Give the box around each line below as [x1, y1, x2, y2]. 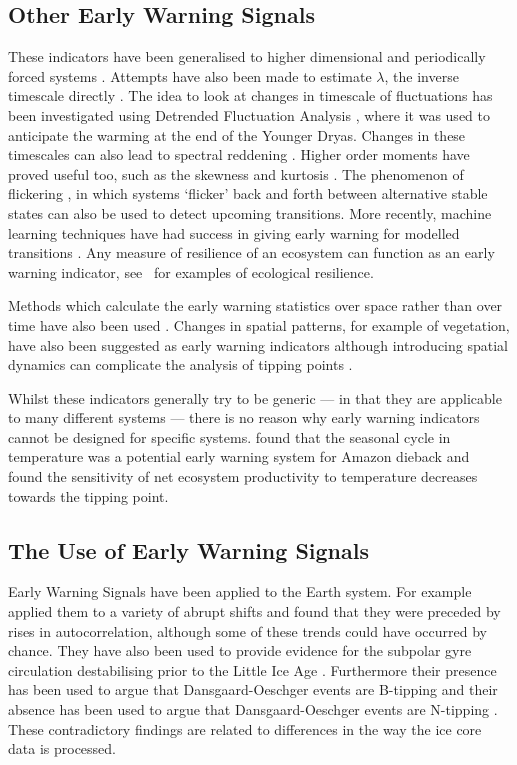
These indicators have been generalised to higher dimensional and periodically [8, 46, 486, 67]
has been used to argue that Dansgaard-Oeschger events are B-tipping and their [8, 679, 498, 700]
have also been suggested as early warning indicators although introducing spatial [8, 334, 508, 355]
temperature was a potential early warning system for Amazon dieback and [8, 446, 470, 467]
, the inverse [384, 65, 459, 86]
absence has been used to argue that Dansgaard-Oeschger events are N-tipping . [8, 699, 498, 720]
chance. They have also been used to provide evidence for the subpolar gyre [8, 640, 472, 661]
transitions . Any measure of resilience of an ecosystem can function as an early [8, 242, 495, 263]
